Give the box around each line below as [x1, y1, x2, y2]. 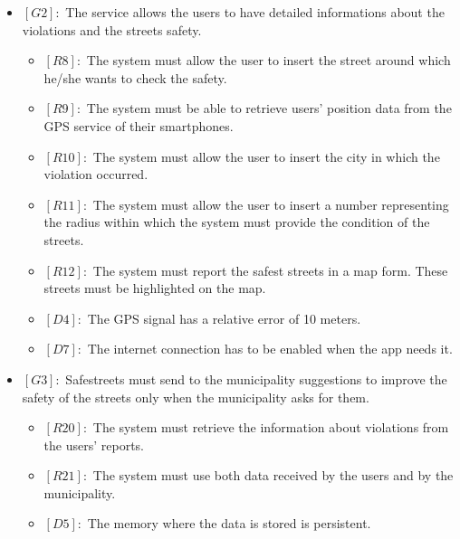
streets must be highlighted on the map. [43, 279, 266, 298]
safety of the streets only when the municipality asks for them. [22, 387, 369, 406]
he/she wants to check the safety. [43, 68, 227, 87]
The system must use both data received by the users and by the [92, 466, 454, 485]
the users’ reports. [43, 435, 144, 454]
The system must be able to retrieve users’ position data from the [86, 99, 452, 118]
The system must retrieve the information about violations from [92, 418, 449, 437]
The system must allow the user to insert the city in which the [92, 147, 440, 165]
